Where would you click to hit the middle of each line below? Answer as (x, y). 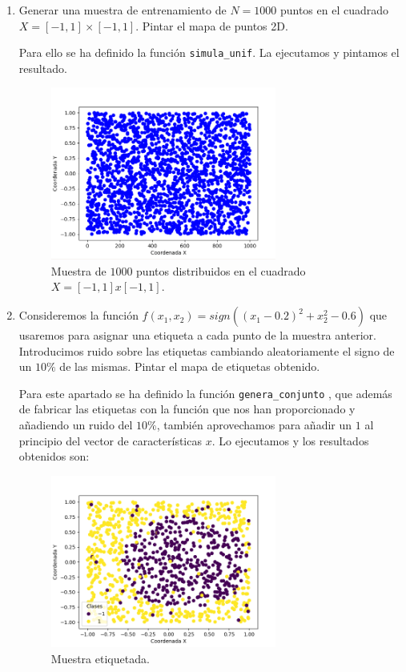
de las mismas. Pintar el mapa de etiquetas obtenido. (190, 366)
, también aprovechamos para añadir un (254, 425)
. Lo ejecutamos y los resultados (290, 440)
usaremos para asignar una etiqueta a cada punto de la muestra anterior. (198, 335)
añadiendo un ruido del (76, 425)
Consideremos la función (78, 315)
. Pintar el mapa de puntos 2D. (212, 25)
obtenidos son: (54, 456)
